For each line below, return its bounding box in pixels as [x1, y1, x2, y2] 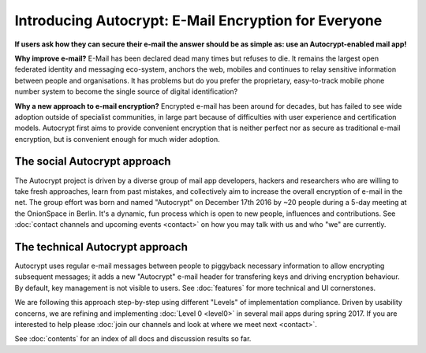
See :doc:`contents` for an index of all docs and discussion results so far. [14, 334, 252, 344]
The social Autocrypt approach [14, 154, 171, 169]
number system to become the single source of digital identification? [14, 87, 238, 96]
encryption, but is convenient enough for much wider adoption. [14, 134, 220, 143]
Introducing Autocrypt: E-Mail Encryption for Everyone [14, 12, 383, 29]
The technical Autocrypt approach [14, 240, 189, 254]
